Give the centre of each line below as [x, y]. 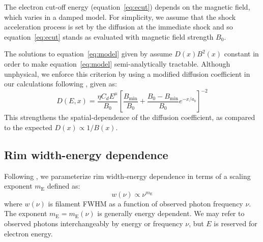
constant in [241, 54]
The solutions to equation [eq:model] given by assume [88, 54]
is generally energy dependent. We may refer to [171, 213]
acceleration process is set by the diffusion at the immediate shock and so [119, 27]
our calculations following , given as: [61, 84]
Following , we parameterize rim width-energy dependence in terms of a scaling [127, 176]
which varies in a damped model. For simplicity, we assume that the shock [120, 17]
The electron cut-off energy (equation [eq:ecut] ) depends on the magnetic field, [127, 7]
